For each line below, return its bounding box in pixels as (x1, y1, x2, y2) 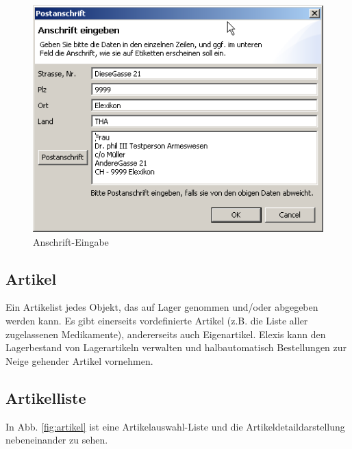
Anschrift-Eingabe (33, 234, 109, 248)
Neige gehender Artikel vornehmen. (5, 353, 153, 368)
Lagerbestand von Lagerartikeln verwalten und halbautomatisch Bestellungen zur (5, 340, 347, 355)
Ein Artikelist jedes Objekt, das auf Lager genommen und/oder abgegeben (5, 300, 318, 314)
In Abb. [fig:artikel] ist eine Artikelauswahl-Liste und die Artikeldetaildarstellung (5, 419, 345, 433)
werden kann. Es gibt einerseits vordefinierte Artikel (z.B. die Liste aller (5, 313, 308, 328)
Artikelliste (5, 387, 86, 408)
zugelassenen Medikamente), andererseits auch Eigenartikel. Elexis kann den (5, 326, 326, 341)
